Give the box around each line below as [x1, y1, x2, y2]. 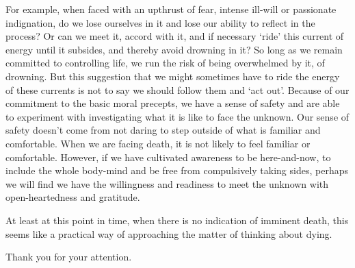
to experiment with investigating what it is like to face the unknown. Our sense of [5, 109, 350, 123]
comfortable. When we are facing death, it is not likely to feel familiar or [5, 136, 311, 150]
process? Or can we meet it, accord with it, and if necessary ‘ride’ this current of [5, 29, 344, 43]
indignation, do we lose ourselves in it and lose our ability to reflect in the [5, 15, 315, 29]
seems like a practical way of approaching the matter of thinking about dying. [5, 226, 332, 241]
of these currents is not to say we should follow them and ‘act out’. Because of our [5, 82, 350, 97]
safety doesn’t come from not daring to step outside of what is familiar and [5, 123, 321, 137]
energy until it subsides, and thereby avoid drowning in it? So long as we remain [5, 42, 343, 56]
